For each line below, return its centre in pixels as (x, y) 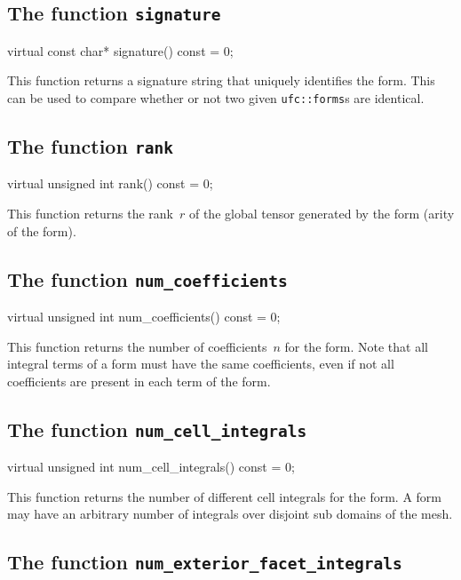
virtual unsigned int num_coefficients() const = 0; (144, 316)
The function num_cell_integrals (157, 429)
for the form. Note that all (356, 346)
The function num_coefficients (147, 278)
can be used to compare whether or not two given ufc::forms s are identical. (216, 97)
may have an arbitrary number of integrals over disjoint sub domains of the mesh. (230, 514)
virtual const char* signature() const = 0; (120, 50)
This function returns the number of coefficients (137, 346)
